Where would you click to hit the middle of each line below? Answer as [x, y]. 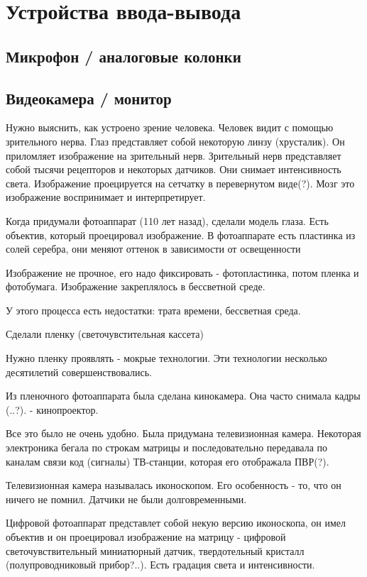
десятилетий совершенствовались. [79, 372]
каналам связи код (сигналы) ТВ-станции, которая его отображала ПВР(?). [168, 461]
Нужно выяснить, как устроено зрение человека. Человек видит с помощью [170, 127]
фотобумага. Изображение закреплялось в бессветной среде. [136, 286]
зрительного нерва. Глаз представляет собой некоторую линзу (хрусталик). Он [175, 141]
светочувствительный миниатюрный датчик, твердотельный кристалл [155, 550]
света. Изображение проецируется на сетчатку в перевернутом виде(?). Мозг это [180, 183]
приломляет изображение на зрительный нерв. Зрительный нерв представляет [174, 155]
